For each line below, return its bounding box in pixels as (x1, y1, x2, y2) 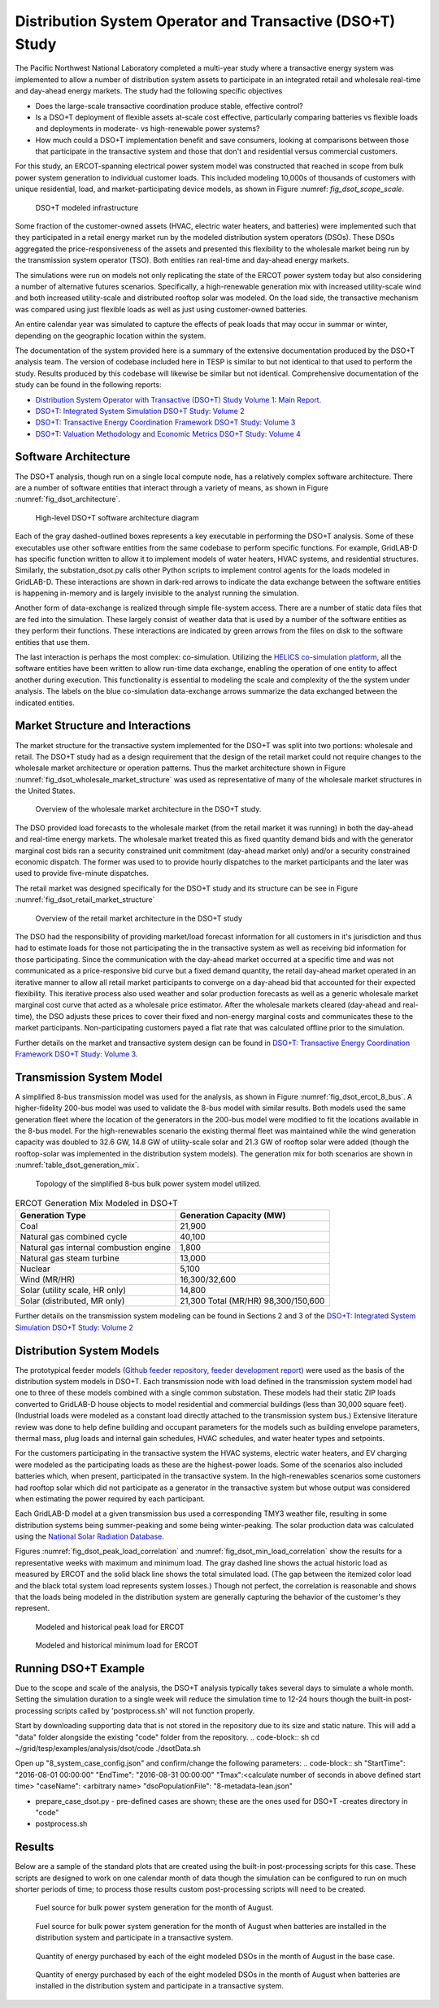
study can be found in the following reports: (15, 380, 162, 390)
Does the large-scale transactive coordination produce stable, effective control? (35, 101, 304, 111)
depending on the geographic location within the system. (15, 330, 206, 341)
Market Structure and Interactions (15, 719, 191, 733)
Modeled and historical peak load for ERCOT (35, 1622, 185, 1631)
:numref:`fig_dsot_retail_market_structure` (15, 895, 155, 904)
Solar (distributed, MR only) (20, 1296, 125, 1307)
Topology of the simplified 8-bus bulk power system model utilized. (35, 1178, 262, 1188)
